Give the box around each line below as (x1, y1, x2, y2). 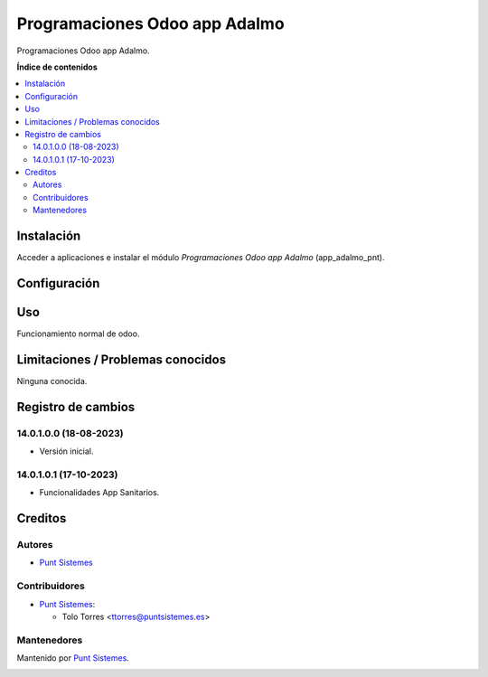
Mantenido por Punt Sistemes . (16, 653, 130, 663)
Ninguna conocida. (16, 375, 88, 386)
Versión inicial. (39, 446, 94, 456)
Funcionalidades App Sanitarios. (39, 487, 160, 498)
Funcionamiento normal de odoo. (16, 328, 140, 339)
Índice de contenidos (16, 61, 99, 72)
